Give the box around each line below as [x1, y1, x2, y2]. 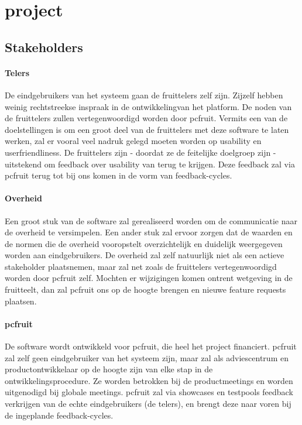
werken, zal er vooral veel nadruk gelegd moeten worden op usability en [5, 135, 262, 147]
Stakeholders [5, 37, 83, 56]
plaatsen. [5, 294, 37, 307]
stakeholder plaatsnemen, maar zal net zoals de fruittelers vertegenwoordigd [5, 260, 277, 272]
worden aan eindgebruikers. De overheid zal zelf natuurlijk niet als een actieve [5, 249, 284, 261]
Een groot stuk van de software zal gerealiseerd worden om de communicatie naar [5, 214, 297, 227]
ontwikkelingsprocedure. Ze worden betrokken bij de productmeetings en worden [5, 374, 293, 386]
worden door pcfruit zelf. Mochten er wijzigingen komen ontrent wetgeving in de [5, 272, 293, 284]
